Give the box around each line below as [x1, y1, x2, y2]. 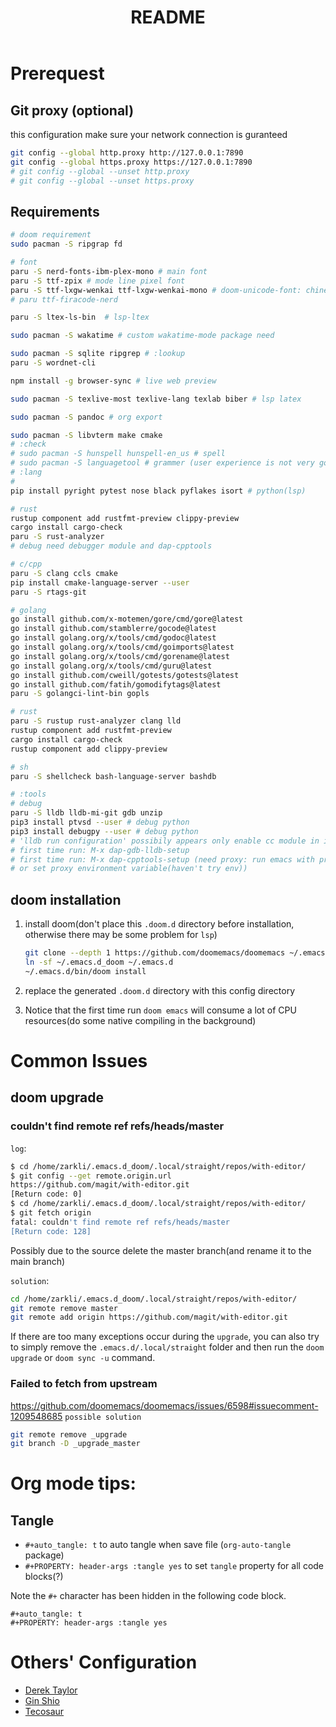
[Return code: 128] [10, 1226, 92, 1236]
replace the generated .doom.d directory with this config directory [24, 984, 296, 996]
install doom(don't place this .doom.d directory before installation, [24, 918, 295, 930]
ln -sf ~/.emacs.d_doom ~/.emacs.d [24, 957, 174, 967]
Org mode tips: [10, 1472, 137, 1495]
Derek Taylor [24, 1684, 78, 1696]
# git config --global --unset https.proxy [10, 176, 195, 186]
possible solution [64, 1412, 142, 1422]
